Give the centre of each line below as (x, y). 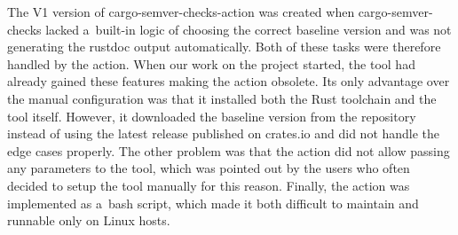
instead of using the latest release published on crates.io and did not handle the (224, 133)
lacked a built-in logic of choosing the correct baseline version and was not (249, 29)
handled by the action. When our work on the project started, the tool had (211, 63)
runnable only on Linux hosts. (89, 220)
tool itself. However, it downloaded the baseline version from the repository (212, 116)
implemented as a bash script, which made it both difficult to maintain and (213, 203)
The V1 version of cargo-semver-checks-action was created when (181, 12)
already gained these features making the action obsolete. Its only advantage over (229, 81)
